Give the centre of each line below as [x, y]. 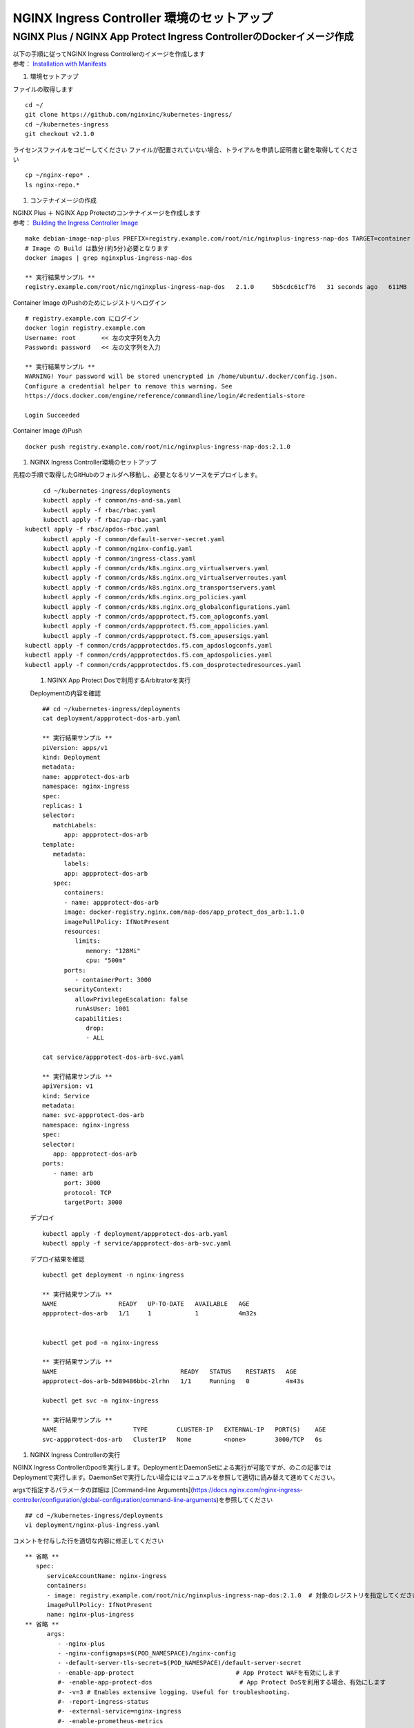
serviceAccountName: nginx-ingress [107, 1576]
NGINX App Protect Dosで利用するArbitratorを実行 [119, 680]
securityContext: [93, 989]
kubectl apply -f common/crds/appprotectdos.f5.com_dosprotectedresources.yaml [163, 665]
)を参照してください [245, 1499]
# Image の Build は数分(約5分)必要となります [97, 248]
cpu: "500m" [106, 960]
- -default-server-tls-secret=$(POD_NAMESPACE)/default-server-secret [179, 1663]
